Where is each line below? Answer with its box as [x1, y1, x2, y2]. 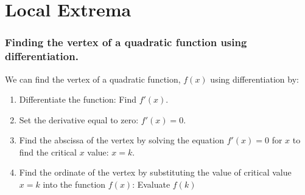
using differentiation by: [210, 72, 299, 85]
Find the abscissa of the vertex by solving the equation [19, 134, 224, 146]
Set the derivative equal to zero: [19, 113, 139, 126]
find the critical [19, 145, 77, 158]
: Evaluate [132, 178, 170, 191]
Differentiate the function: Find [19, 93, 136, 106]
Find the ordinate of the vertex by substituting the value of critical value [19, 166, 292, 179]
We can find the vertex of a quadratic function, [5, 72, 181, 85]
